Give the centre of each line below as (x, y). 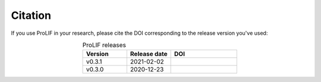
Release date (149, 54)
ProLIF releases (104, 45)
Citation (31, 15)
